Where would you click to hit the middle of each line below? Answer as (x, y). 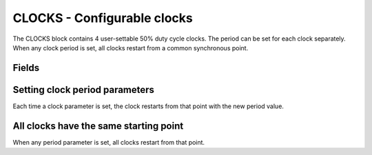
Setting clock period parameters (84, 90)
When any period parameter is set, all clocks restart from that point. (109, 142)
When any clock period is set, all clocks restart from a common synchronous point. (131, 48)
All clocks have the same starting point (98, 126)
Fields (26, 68)
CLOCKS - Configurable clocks (103, 18)
